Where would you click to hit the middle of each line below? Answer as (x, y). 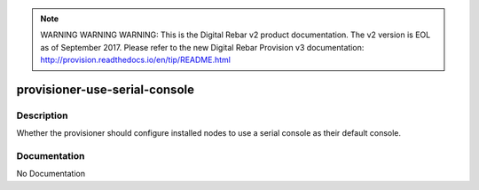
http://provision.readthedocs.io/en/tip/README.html (135, 60)
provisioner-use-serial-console (106, 89)
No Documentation (51, 174)
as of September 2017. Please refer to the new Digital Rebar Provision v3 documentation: (202, 47)
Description (42, 115)
